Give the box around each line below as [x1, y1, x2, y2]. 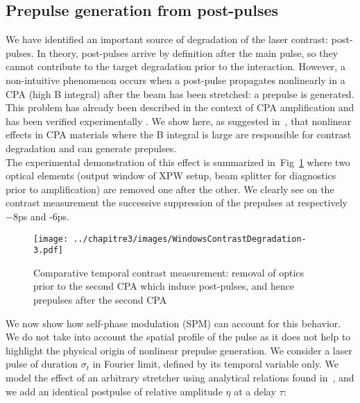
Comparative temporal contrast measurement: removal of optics [33, 265, 305, 279]
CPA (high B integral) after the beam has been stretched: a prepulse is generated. [6, 86, 354, 101]
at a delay [234, 384, 276, 398]
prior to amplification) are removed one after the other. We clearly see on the [6, 181, 334, 196]
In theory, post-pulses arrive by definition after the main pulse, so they [37, 45, 338, 60]
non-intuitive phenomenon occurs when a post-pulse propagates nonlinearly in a [6, 72, 345, 87]
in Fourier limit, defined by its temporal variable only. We [92, 356, 338, 371]
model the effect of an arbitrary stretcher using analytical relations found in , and [6, 370, 354, 384]
